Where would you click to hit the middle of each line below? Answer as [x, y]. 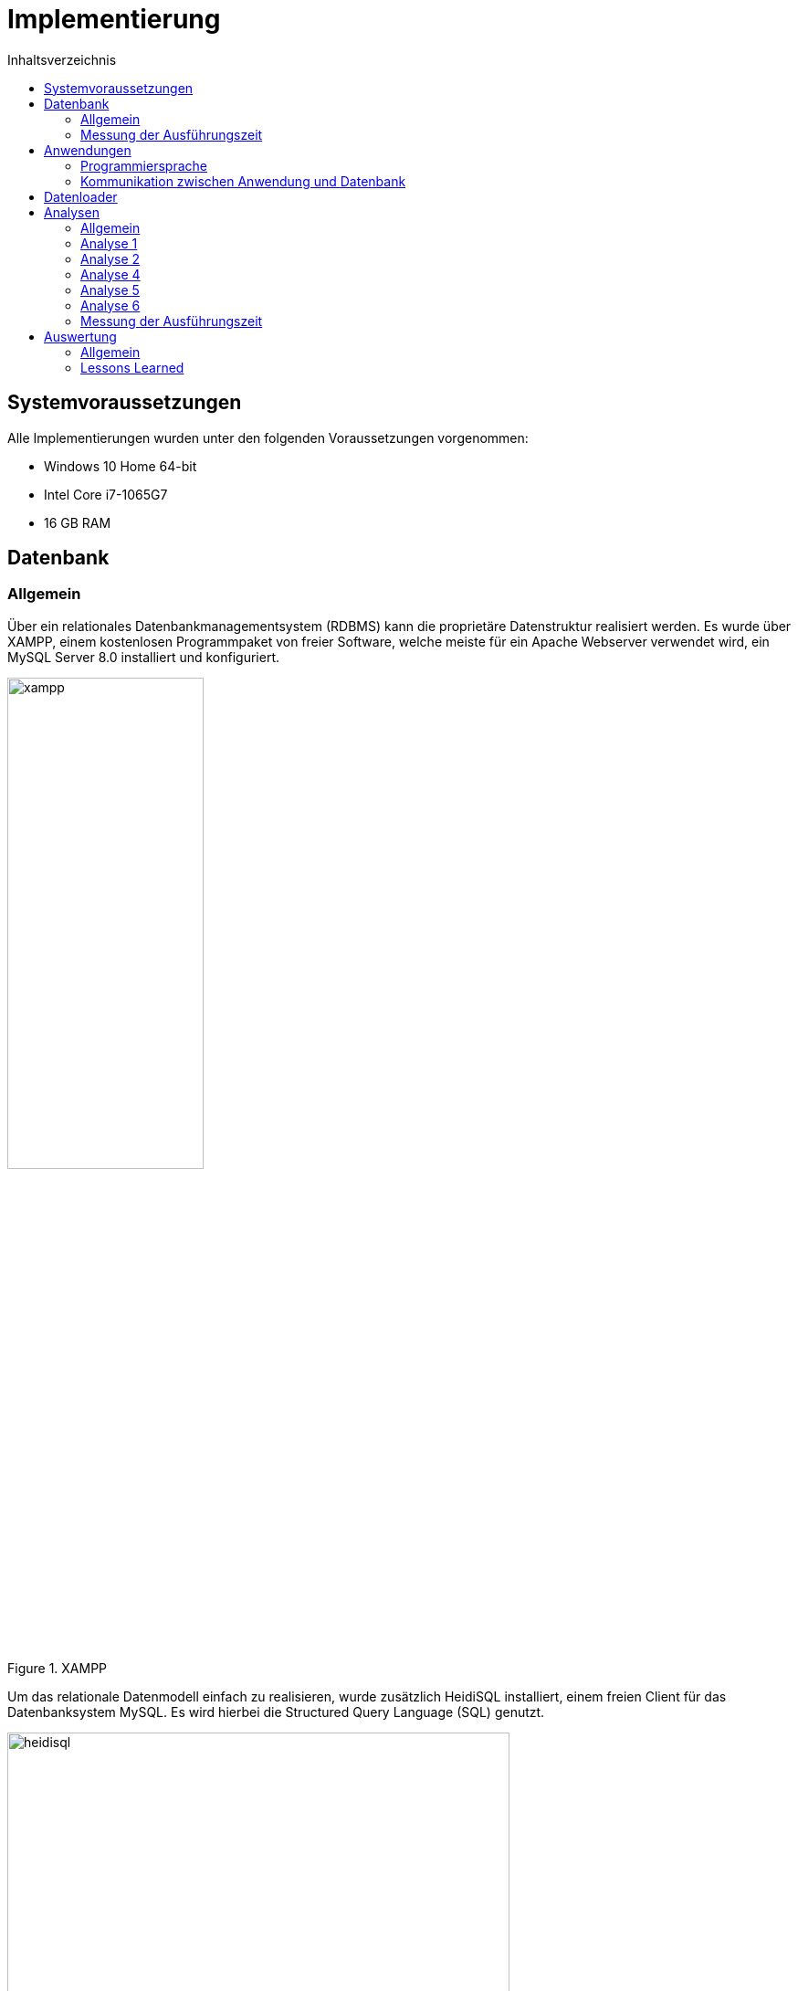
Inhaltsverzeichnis [62, 59]
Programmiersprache [144, 165]
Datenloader [81, 196]
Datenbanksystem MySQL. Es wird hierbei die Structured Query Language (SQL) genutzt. [276, 1712]
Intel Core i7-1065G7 [106, 494]
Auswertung [80, 336]
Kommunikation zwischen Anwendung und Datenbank [243, 181]
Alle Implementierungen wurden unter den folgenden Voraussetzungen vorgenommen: [268, 437]
